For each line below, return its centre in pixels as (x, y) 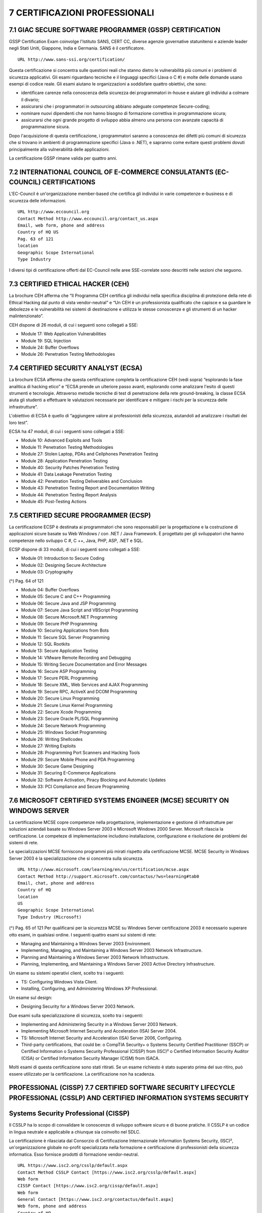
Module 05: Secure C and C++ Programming (66, 596)
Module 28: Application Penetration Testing (64, 460)
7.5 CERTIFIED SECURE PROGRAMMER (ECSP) (80, 515)
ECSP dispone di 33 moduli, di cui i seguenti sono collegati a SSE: (75, 549)
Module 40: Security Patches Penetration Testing (70, 467)
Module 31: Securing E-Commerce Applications (68, 773)
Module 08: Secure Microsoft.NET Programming (69, 617)
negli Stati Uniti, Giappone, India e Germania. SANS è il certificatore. (77, 48)
